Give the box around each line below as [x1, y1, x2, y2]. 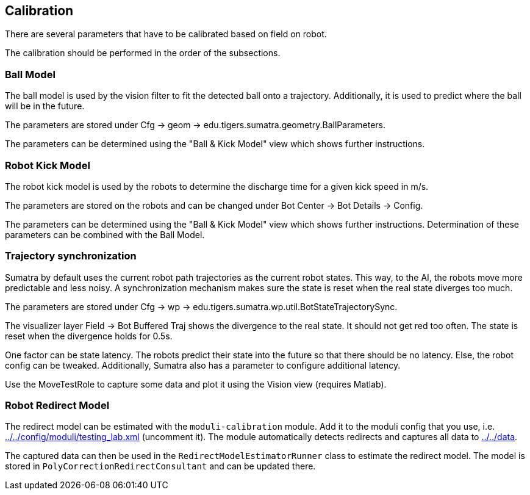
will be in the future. [5, 101, 85, 112]
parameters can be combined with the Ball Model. [5, 229, 205, 240]
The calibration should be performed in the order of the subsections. [5, 48, 281, 59]
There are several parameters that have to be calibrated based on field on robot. [5, 29, 327, 40]
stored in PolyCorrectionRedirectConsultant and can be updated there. [5, 461, 316, 472]
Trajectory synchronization [5, 250, 137, 262]
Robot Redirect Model [5, 399, 110, 412]
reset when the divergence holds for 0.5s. [5, 330, 173, 341]
